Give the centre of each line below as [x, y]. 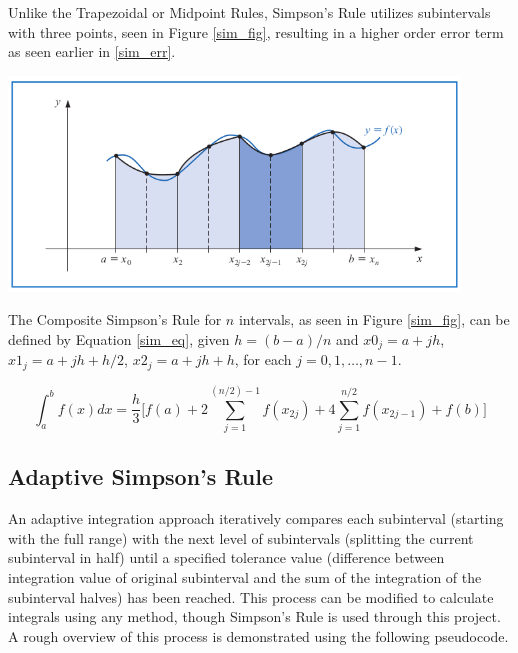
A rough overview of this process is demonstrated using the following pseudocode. [258, 635]
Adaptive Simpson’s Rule [141, 476]
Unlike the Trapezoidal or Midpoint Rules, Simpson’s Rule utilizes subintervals [249, 12]
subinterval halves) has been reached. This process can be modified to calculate [251, 596]
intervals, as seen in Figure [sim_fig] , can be [374, 319]
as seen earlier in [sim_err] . [92, 51]
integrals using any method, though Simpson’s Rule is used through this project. [254, 616]
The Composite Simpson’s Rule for [115, 319]
